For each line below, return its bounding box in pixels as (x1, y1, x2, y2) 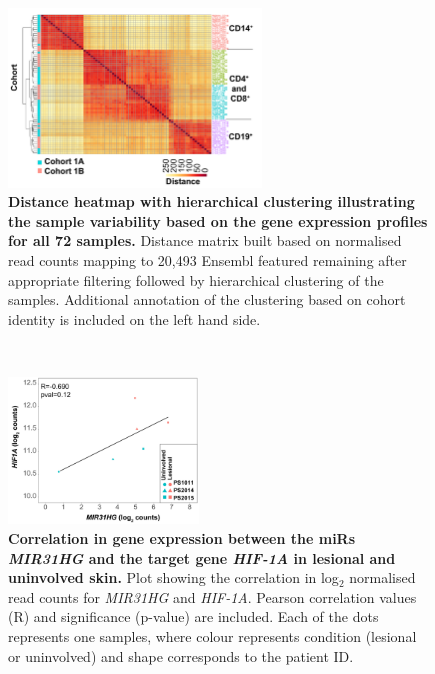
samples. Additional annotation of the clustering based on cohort (8, 289, 406, 310)
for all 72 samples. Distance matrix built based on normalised (8, 230, 402, 251)
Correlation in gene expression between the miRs (8, 528, 356, 549)
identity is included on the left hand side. (8, 308, 261, 329)
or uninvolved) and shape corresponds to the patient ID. (8, 645, 354, 666)
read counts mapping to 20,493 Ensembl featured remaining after (8, 249, 407, 270)
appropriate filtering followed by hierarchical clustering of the (8, 269, 384, 290)
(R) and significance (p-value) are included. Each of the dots (8, 606, 379, 627)
